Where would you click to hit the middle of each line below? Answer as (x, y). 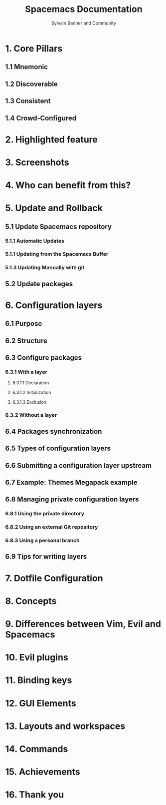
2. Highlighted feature (52, 139)
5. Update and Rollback (54, 208)
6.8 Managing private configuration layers (72, 500)
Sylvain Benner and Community (84, 23)
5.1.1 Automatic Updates (35, 241)
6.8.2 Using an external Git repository (52, 527)
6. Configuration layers (54, 305)
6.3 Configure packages (44, 358)
